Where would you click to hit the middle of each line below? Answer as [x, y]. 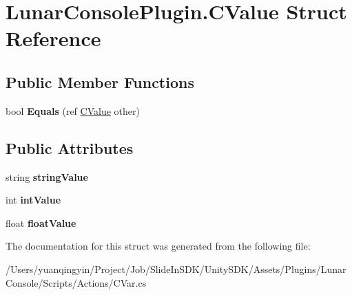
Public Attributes [70, 147]
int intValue [33, 200]
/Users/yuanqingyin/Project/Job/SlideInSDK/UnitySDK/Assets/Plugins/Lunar [176, 269]
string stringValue [47, 176]
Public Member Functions [100, 81]
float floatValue [41, 222]
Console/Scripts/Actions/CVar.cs [76, 282]
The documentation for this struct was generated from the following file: [158, 246]
